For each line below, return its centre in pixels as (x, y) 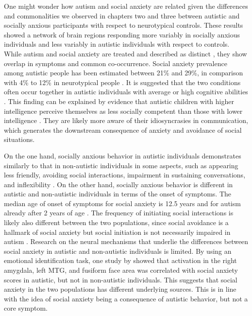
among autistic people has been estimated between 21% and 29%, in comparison (124, 73)
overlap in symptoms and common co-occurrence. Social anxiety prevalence (116, 63)
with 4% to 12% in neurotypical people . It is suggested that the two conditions (122, 82)
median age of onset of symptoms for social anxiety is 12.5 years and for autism (122, 203)
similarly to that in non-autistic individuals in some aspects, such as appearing (121, 165)
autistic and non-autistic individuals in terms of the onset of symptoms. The (118, 194)
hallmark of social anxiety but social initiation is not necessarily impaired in (117, 232)
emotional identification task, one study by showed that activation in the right (120, 260)
